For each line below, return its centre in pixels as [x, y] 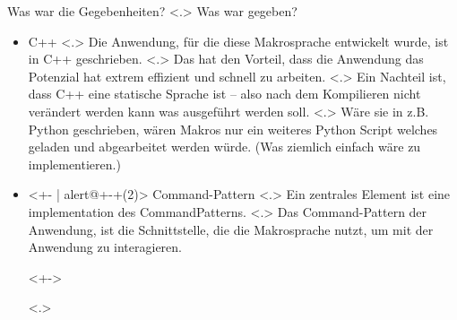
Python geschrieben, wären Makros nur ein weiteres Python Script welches [233, 129]
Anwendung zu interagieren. [105, 247]
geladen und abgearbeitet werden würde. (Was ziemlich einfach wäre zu [224, 147]
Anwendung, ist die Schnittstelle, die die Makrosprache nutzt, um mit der [231, 229]
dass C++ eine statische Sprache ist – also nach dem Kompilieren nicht [224, 94]
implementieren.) [74, 164]
